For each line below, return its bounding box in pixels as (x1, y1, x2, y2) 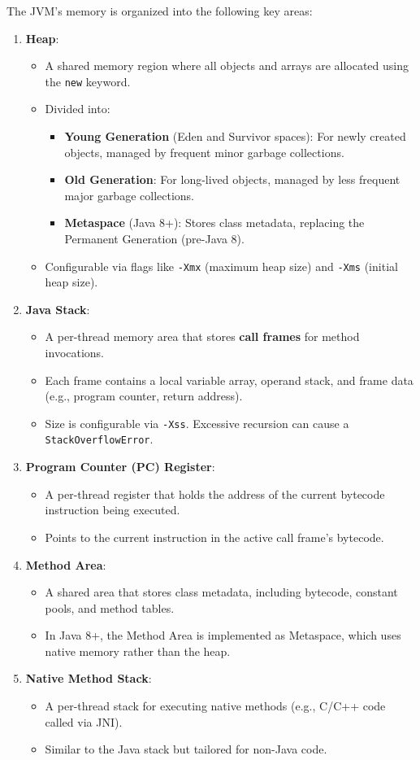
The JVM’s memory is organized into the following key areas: (6, 2, 313, 19)
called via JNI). (45, 713, 123, 730)
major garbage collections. (64, 186, 194, 203)
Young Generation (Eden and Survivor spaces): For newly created (64, 128, 406, 145)
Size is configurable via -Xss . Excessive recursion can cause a (45, 414, 349, 431)
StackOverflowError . (45, 430, 154, 448)
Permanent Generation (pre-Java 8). (64, 230, 245, 247)
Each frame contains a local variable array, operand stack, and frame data (45, 371, 414, 388)
